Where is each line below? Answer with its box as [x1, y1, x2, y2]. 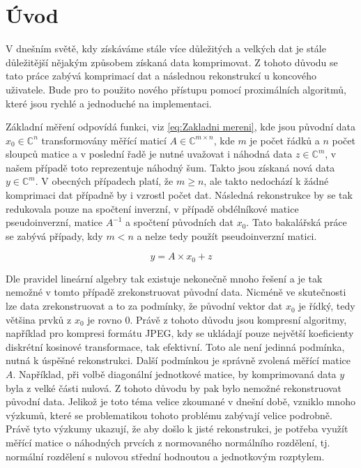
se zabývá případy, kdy [6, 228, 103, 243]
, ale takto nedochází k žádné [203, 174, 329, 188]
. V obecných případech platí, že [35, 174, 174, 188]
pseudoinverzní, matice [6, 215, 102, 229]
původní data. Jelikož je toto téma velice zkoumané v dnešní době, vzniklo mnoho [6, 394, 355, 409]
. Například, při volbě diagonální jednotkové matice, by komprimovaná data [13, 367, 337, 382]
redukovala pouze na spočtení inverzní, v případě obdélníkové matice [6, 201, 299, 216]
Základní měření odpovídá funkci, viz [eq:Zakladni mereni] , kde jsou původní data [6, 119, 355, 134]
